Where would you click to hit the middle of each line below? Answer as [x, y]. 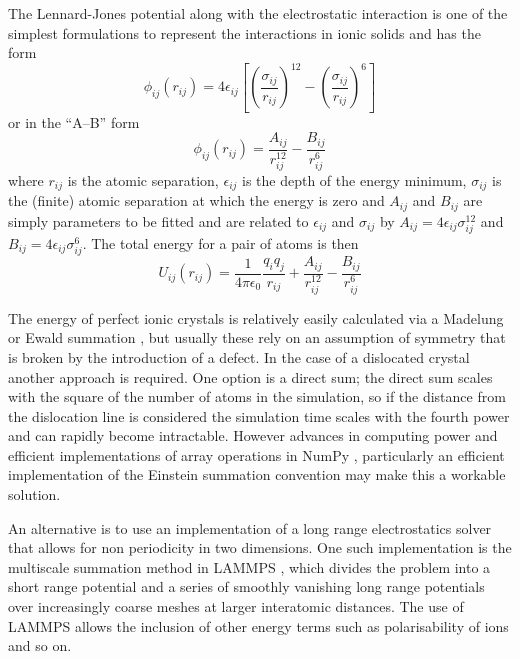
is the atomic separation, [143, 179]
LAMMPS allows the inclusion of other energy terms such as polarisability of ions [258, 625]
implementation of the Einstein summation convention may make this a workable [257, 474]
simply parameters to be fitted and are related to [158, 220]
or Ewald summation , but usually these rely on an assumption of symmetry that [257, 337]
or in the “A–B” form [74, 121]
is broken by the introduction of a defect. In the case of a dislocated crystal [239, 356]
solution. [34, 494]
